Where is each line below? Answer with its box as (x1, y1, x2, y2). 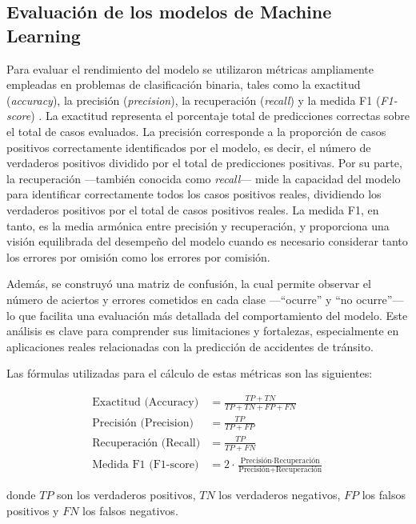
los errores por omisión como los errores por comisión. (6, 248, 270, 265)
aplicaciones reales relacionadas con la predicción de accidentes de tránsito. (6, 338, 374, 354)
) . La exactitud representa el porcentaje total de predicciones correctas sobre (30, 107, 410, 124)
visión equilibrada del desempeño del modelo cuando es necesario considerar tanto (6, 233, 408, 250)
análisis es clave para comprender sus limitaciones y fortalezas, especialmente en (6, 322, 399, 339)
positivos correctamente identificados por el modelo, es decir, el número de (6, 138, 371, 155)
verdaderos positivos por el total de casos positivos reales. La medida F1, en (6, 201, 379, 218)
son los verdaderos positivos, (57, 486, 196, 503)
